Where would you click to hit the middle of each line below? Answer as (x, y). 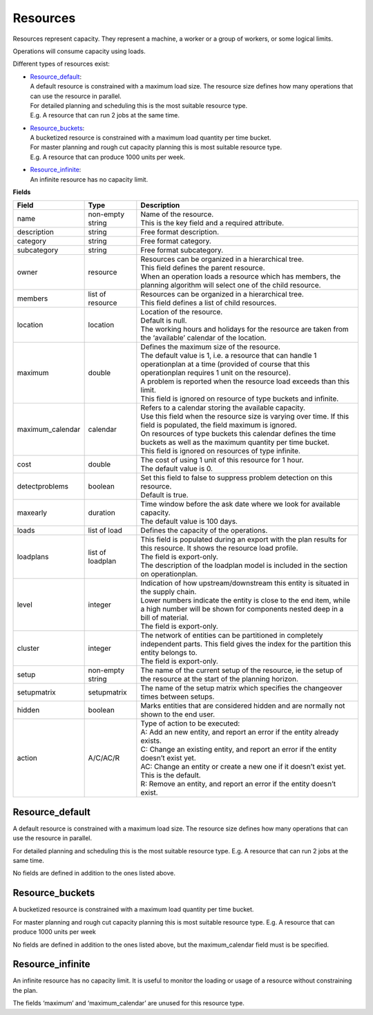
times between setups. (178, 696)
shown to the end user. (178, 714)
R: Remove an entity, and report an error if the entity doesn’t (238, 784)
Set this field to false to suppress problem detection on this (237, 478)
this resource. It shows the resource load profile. (219, 548)
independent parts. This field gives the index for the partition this (246, 644)
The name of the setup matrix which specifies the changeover (241, 688)
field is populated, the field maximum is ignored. (219, 425)
